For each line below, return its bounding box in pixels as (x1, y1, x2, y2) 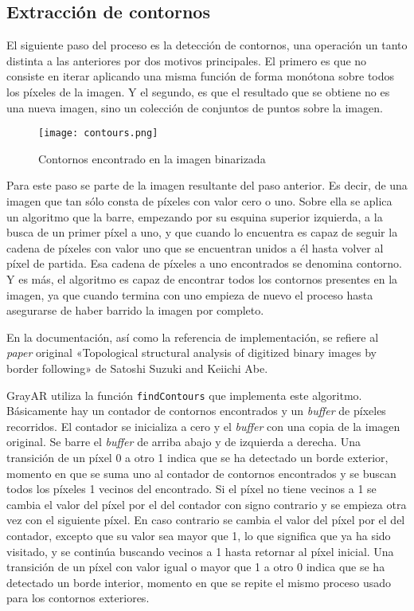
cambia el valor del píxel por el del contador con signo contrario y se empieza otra (6, 495, 407, 512)
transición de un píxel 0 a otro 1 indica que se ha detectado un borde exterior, (6, 448, 389, 465)
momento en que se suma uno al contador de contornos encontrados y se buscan (6, 464, 396, 481)
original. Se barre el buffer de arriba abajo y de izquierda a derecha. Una (6, 433, 361, 450)
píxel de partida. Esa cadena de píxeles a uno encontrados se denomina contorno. (6, 255, 402, 272)
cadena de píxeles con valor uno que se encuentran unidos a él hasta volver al (6, 239, 384, 256)
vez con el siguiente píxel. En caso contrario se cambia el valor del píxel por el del (6, 511, 405, 528)
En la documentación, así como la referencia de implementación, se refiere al (6, 328, 379, 345)
